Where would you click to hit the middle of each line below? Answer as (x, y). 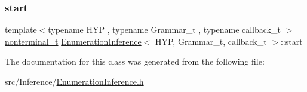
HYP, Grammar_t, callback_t (211, 41)
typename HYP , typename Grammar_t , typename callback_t (164, 30)
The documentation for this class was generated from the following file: (135, 61)
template (21, 30)
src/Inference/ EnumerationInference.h (74, 81)
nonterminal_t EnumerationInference (73, 41)
